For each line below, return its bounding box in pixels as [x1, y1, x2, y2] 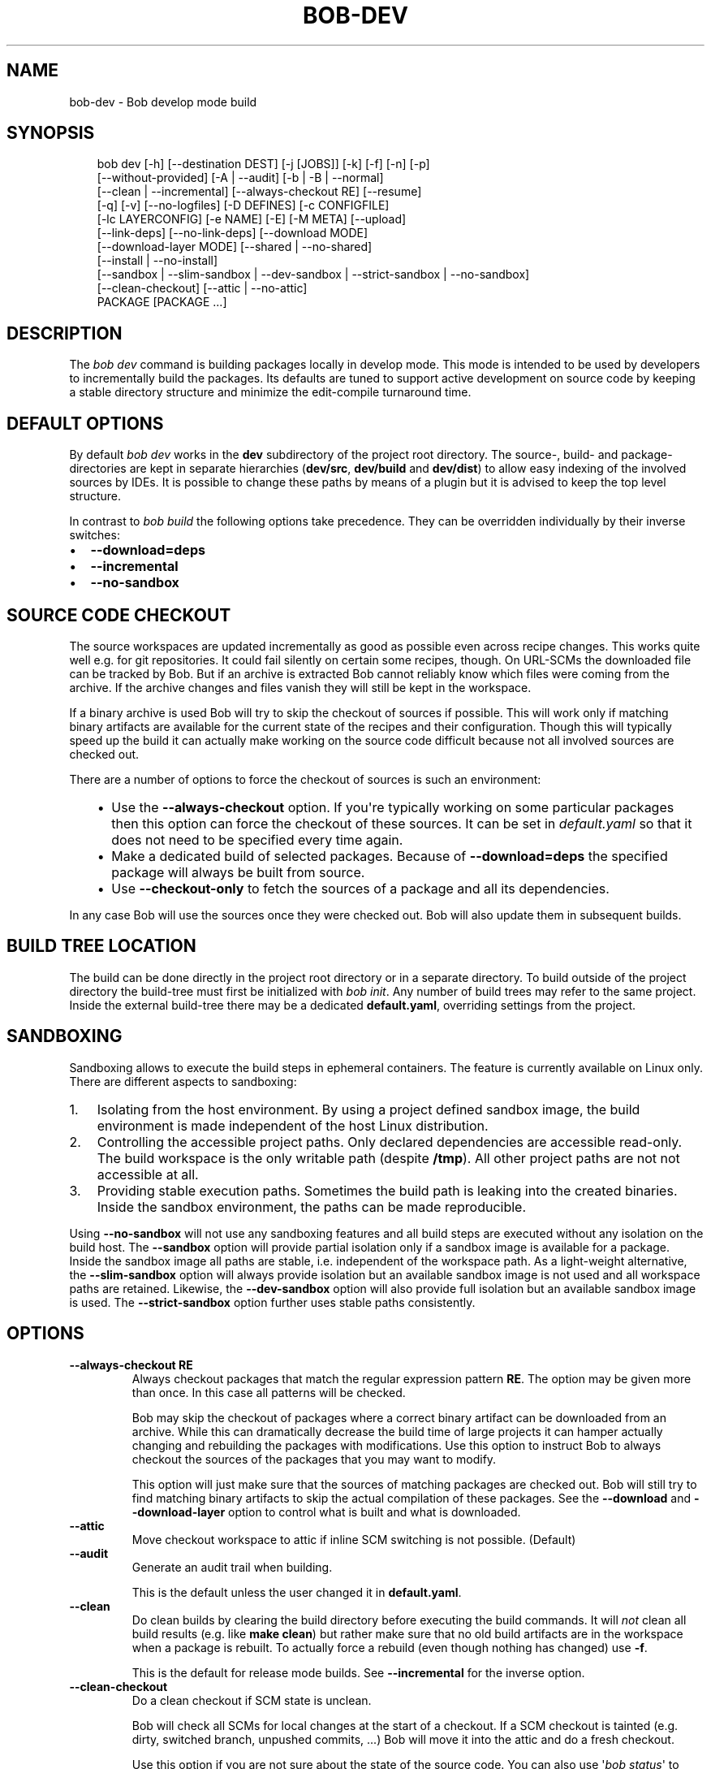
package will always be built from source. [111, 863, 365, 880]
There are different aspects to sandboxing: [69, 1074, 297, 1088]
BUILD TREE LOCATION [6, 936, 196, 957]
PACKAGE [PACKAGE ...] [97, 295, 227, 309]
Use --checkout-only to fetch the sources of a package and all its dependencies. [111, 880, 610, 897]
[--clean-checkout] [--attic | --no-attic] [97, 281, 308, 296]
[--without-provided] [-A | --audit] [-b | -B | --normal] [97, 171, 384, 185]
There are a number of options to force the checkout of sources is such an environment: [69, 772, 541, 786]
